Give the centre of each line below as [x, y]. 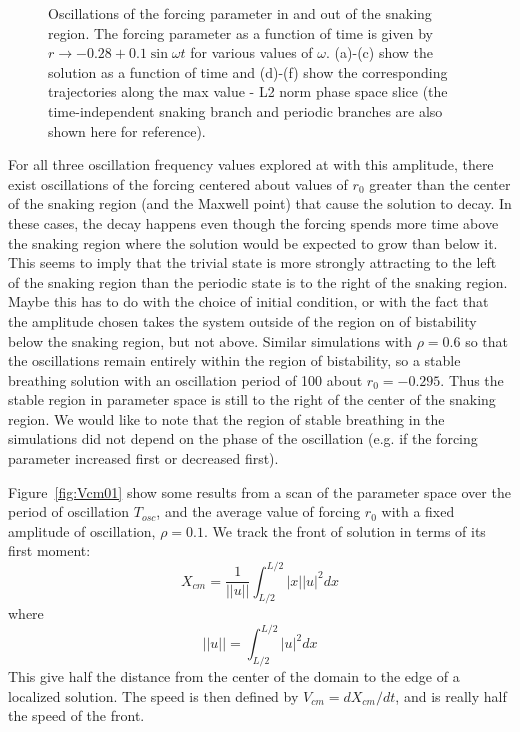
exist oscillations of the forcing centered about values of [178, 183]
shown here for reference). [127, 130]
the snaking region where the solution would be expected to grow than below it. [253, 242]
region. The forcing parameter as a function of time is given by [240, 32]
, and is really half [451, 695]
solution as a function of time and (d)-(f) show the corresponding [248, 71]
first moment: [49, 550]
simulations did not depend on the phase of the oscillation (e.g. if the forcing [243, 438]
